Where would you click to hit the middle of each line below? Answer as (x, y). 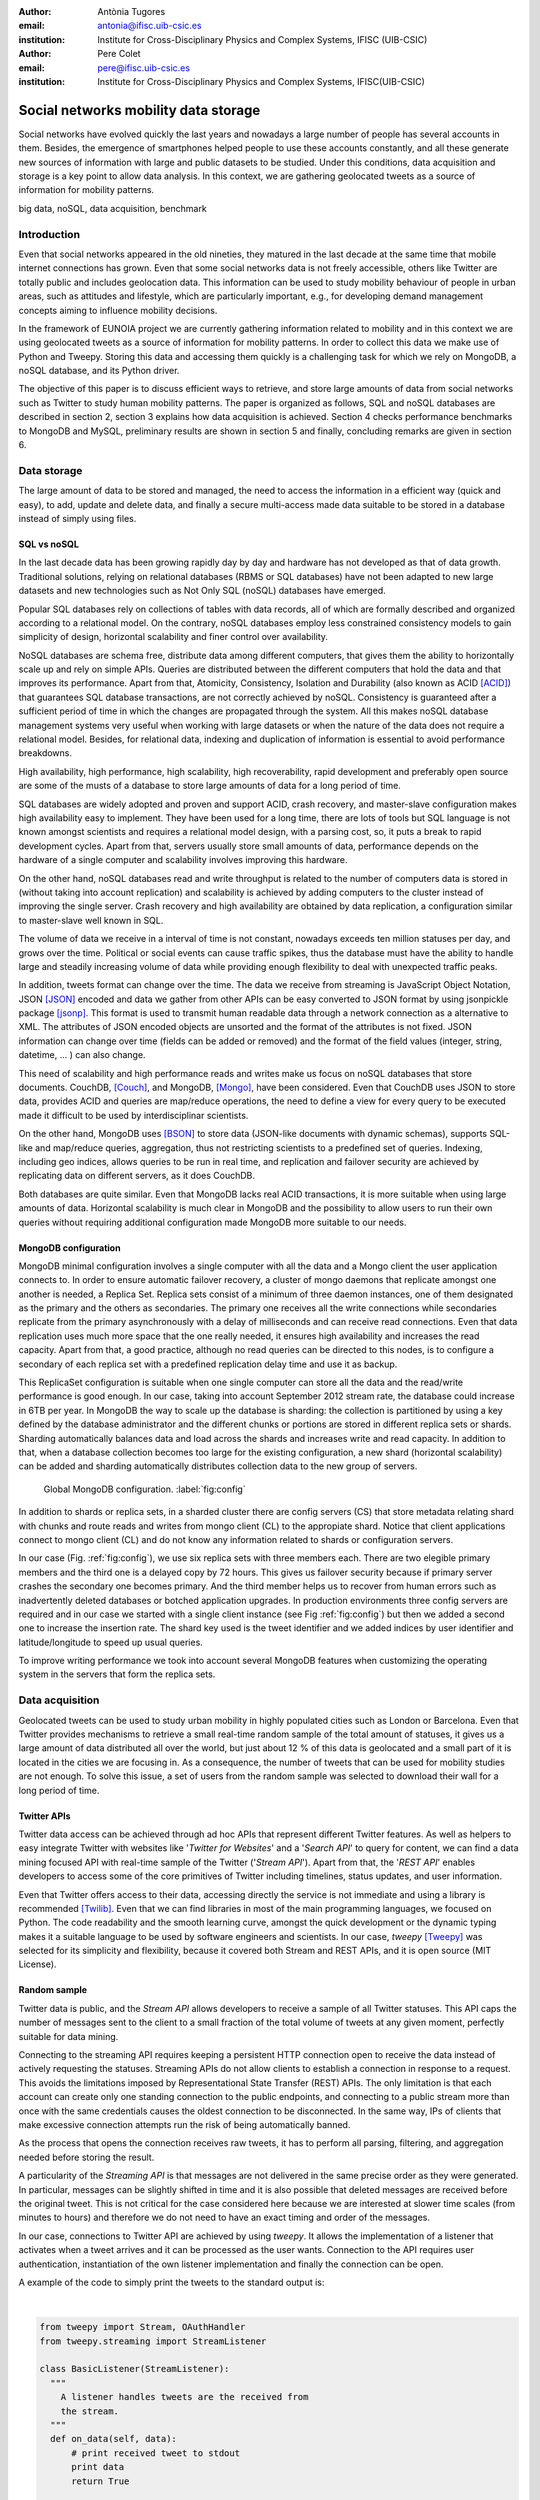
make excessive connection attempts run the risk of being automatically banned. (184, 2124)
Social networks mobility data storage (139, 110)
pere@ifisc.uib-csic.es (143, 67)
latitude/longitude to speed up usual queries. (111, 1642)
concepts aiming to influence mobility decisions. (118, 310)
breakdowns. (45, 753)
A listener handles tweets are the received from (184, 2397)
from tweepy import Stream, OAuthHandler (142, 2327)
